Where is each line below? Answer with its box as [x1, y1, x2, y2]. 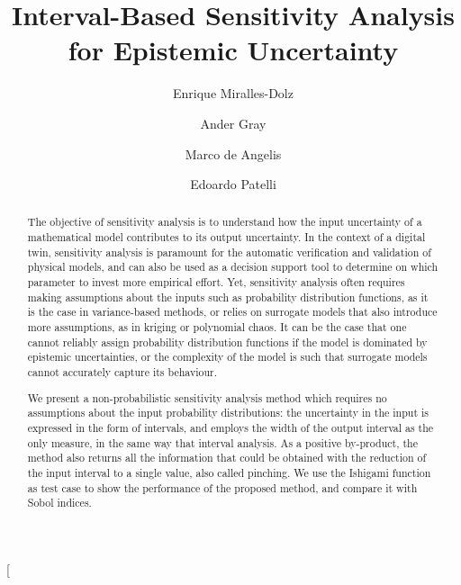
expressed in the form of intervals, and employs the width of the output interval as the [27, 419, 434, 435]
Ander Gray [200, 113, 267, 132]
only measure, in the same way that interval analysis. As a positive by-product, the [27, 435, 418, 450]
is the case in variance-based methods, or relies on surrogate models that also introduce [27, 304, 438, 319]
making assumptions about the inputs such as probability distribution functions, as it [27, 289, 429, 304]
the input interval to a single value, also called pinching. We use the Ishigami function [27, 464, 431, 480]
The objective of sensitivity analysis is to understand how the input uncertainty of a [27, 214, 422, 229]
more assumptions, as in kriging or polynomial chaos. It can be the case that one [27, 319, 407, 335]
